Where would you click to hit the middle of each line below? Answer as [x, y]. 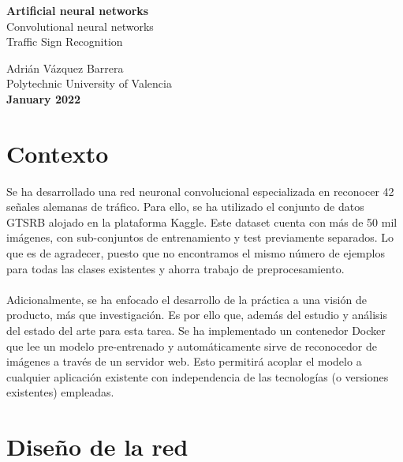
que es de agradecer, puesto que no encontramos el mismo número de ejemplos [196, 253]
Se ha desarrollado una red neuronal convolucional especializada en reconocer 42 [200, 191]
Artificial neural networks [78, 10]
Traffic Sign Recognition [65, 41]
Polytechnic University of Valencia [89, 83]
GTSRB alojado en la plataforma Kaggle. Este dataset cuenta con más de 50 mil [202, 222]
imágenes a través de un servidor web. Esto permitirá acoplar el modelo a [184, 361]
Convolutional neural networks [80, 26]
